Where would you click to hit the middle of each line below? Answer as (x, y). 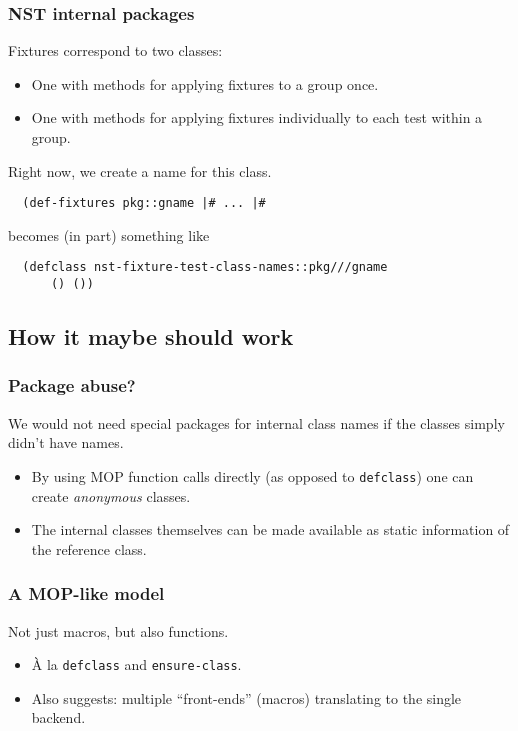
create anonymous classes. (111, 495)
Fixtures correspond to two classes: (115, 50)
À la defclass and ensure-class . (136, 664)
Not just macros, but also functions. (118, 630)
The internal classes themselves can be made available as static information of (270, 529)
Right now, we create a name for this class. (140, 170)
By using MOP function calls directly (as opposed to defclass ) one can (252, 475)
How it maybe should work (151, 336)
